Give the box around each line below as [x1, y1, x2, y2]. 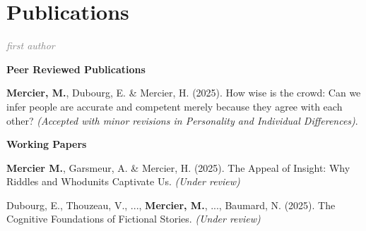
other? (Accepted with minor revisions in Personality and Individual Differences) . [6, 113, 358, 127]
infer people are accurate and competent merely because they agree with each [6, 99, 343, 113]
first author [6, 38, 55, 53]
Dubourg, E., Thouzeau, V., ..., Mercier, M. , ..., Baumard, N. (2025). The [6, 197, 336, 212]
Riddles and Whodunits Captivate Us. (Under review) [6, 174, 240, 189]
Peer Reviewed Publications [6, 61, 146, 76]
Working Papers [6, 137, 87, 151]
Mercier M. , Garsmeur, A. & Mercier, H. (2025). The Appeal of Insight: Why [6, 160, 350, 175]
